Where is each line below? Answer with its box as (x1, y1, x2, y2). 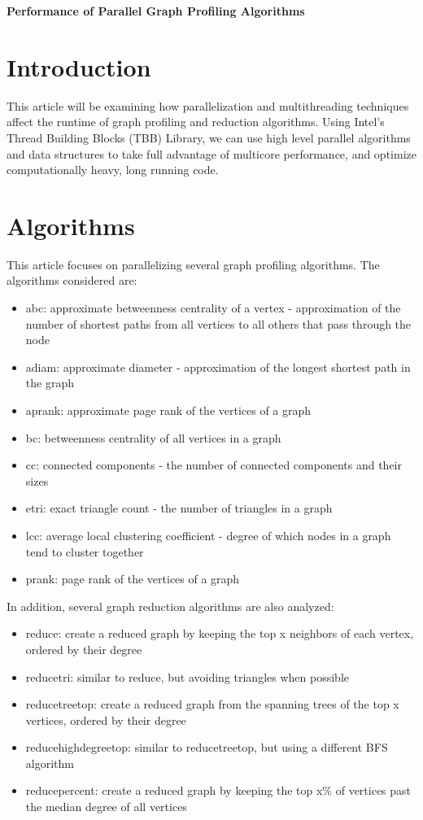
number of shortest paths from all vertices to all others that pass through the (25, 315, 412, 332)
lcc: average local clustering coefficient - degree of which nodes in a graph (25, 526, 391, 543)
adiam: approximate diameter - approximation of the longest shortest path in (25, 358, 411, 375)
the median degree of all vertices (25, 798, 187, 815)
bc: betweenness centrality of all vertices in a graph (25, 429, 281, 446)
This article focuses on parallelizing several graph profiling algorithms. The (7, 255, 380, 273)
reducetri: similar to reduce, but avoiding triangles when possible (25, 668, 349, 685)
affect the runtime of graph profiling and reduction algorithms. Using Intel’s (7, 113, 385, 130)
